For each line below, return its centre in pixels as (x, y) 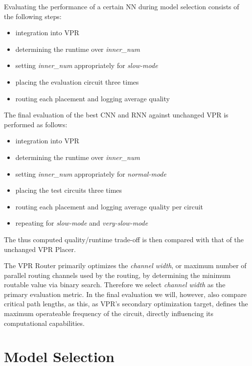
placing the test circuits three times (69, 190)
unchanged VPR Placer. (40, 249)
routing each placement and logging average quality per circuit (109, 206)
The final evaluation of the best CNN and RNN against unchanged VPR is (116, 115)
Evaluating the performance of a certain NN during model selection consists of (122, 6)
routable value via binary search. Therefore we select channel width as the (115, 285)
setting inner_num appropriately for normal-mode (91, 173)
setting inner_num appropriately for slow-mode (87, 65)
